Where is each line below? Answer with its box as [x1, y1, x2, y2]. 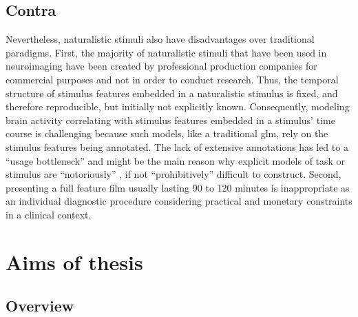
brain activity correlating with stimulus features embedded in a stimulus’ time [6, 112, 335, 127]
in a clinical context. [6, 207, 92, 221]
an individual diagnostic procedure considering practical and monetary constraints [6, 194, 352, 208]
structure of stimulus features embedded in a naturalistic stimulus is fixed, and [6, 85, 338, 100]
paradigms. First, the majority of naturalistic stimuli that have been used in [6, 45, 327, 59]
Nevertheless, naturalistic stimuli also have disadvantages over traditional [6, 32, 315, 46]
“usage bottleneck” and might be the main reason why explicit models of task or [6, 153, 346, 167]
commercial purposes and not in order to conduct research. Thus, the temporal [6, 72, 339, 86]
